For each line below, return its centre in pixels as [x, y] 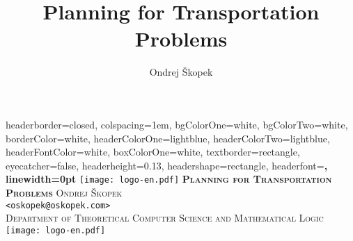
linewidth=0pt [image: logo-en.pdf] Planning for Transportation [169, 179]
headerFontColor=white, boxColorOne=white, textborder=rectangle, [153, 152]
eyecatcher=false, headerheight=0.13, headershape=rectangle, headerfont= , [167, 165]
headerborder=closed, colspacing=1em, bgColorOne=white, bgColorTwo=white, [177, 124]
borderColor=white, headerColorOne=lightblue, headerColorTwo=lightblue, [168, 138]
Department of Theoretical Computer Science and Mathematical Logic [165, 218]
